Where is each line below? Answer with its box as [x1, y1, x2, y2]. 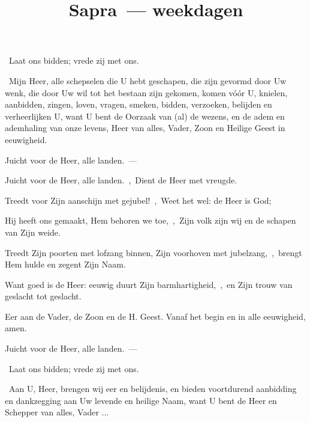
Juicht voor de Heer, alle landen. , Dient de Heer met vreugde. [5, 174, 237, 186]
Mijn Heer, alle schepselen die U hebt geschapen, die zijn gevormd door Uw [8, 74, 287, 87]
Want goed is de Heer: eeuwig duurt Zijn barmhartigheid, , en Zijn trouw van [5, 278, 293, 290]
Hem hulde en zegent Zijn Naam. [5, 258, 126, 271]
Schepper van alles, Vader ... [5, 406, 109, 418]
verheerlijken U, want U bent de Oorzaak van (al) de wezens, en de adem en [5, 109, 285, 122]
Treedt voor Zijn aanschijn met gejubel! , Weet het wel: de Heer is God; [5, 194, 272, 206]
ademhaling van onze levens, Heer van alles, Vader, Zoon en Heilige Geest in [5, 121, 285, 134]
